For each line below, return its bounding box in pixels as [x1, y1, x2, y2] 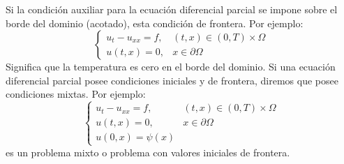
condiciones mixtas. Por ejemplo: [6, 87, 146, 101]
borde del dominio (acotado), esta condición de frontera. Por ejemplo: [6, 15, 304, 30]
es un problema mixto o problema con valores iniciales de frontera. [6, 144, 290, 159]
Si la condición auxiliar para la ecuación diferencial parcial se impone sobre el [6, 2, 338, 16]
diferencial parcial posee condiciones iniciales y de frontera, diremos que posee [6, 73, 338, 87]
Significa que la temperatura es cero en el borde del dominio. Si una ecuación [6, 59, 336, 74]
